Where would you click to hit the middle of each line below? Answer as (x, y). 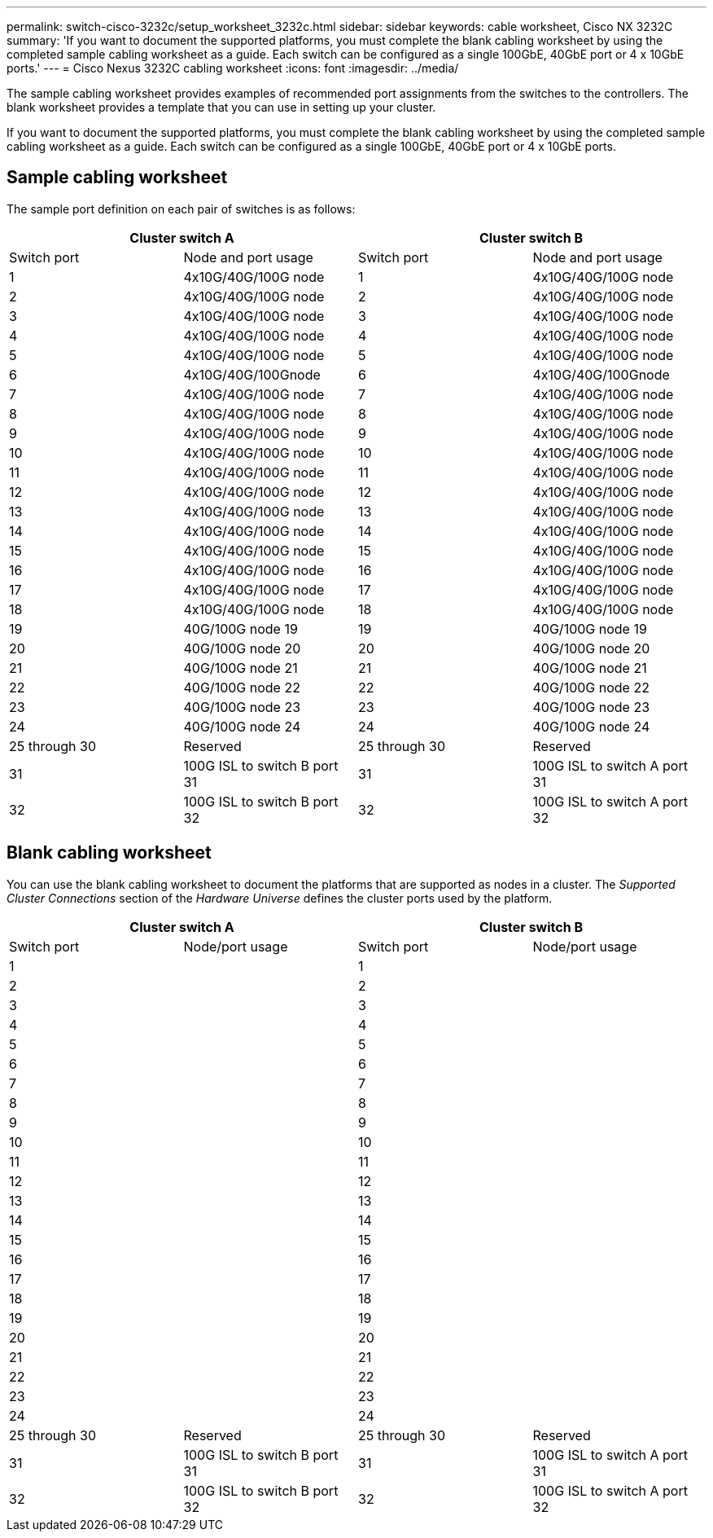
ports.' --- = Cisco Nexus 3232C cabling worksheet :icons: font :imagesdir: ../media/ (233, 68)
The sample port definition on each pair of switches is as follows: (181, 209)
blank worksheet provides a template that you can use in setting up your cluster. (221, 107)
